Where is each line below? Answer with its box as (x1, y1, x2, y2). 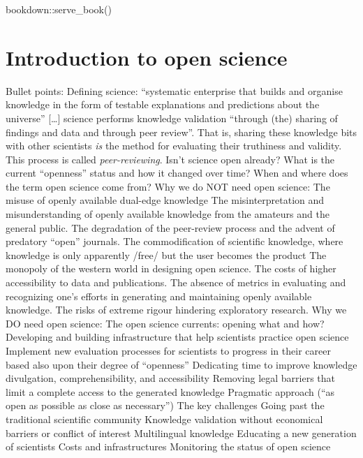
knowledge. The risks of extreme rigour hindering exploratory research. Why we (6, 302, 347, 317)
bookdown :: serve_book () (6, 2, 112, 16)
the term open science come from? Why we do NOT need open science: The (6, 179, 330, 193)
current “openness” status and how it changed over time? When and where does (6, 165, 348, 180)
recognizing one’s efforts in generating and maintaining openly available (6, 288, 312, 303)
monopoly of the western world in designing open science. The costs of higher (6, 261, 336, 276)
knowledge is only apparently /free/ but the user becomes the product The (6, 247, 327, 262)
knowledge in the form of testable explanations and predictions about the (6, 97, 320, 112)
